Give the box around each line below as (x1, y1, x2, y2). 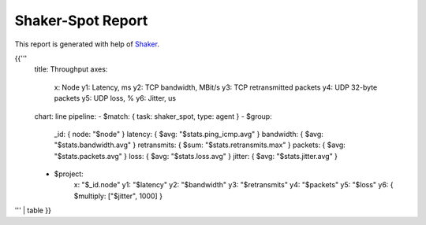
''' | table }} (14, 205, 51, 216)
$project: (54, 169, 84, 179)
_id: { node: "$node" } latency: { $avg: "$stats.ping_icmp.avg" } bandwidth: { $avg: (54, 129, 323, 138)
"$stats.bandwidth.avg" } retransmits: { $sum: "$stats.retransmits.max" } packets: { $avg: (54, 140, 346, 149)
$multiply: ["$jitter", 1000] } (73, 191, 163, 201)
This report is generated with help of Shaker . (14, 39, 159, 49)
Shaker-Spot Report (14, 12, 148, 29)
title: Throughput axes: (34, 65, 108, 74)
